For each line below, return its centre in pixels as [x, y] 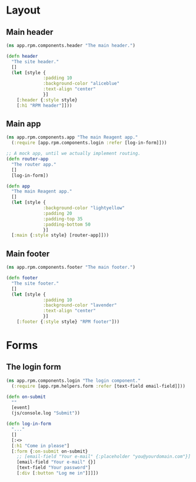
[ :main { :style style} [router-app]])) [60, 235]
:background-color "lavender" [80, 305]
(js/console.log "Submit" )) [46, 413]
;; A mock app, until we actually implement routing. [74, 154]
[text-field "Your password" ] [54, 468]
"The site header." [35, 62]
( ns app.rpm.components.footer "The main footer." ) [71, 268]
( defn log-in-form [29, 424]
